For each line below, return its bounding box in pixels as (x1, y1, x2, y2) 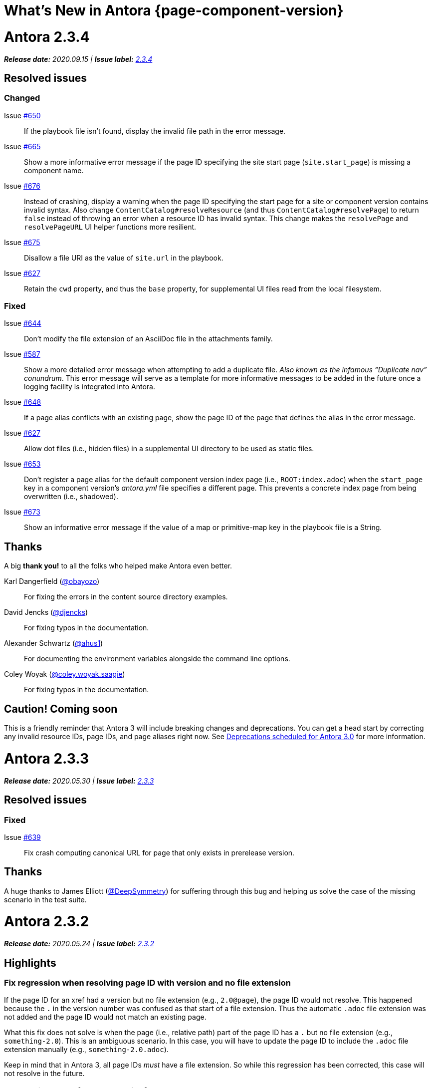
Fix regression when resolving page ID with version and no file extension (4, 978, 291, 988)
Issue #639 (4, 832, 41, 841)
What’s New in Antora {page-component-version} (4, 2, 344, 19)
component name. (24, 166, 84, 175)
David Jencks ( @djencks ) (4, 608, 88, 617)
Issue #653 (4, 460, 41, 469)
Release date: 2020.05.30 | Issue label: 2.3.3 (4, 776, 154, 785)
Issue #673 (4, 508, 40, 517)
